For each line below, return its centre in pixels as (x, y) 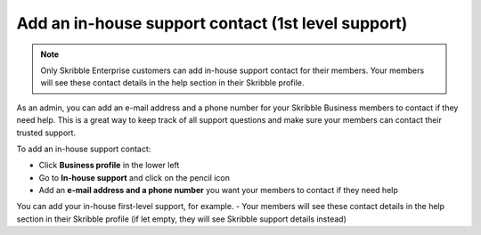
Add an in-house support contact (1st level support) (212, 23)
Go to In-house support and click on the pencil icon (135, 177)
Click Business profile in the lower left (109, 166)
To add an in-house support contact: (84, 149)
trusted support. (46, 133)
